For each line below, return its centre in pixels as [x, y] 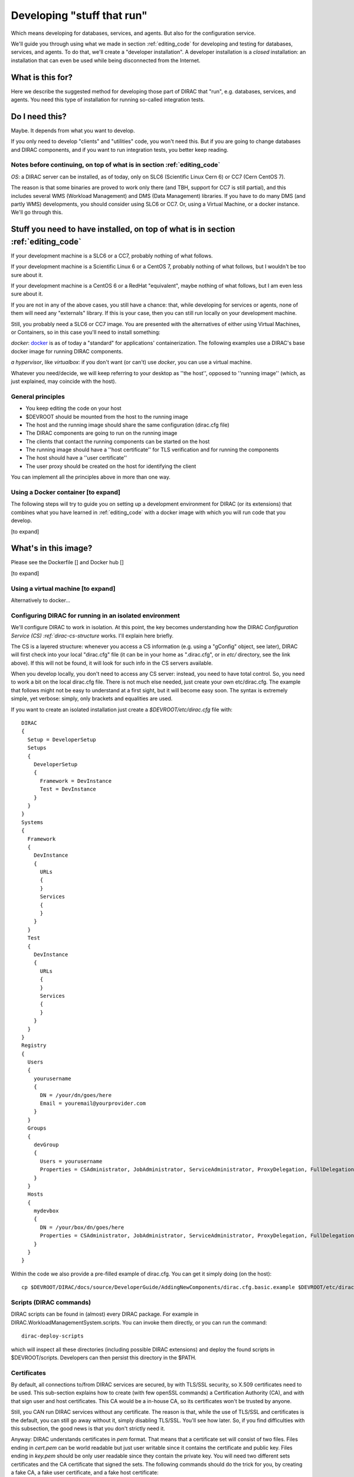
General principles [38, 396]
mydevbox [46, 1211]
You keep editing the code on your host [73, 408]
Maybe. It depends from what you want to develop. [73, 131]
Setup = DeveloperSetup [62, 739]
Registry [34, 1045]
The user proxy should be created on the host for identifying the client [111, 466]
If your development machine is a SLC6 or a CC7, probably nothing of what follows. [112, 256]
